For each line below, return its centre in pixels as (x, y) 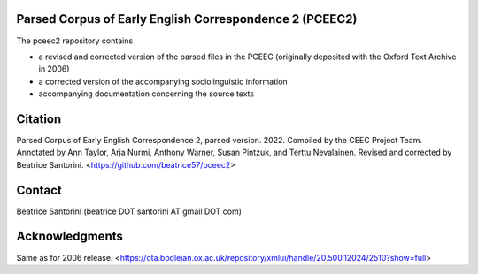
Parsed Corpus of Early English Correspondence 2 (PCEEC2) (187, 19)
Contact (39, 190)
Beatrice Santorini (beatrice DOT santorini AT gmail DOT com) (129, 211)
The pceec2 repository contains (75, 41)
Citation (39, 119)
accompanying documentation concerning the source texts (146, 94)
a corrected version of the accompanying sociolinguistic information (163, 81)
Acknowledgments (70, 236)
